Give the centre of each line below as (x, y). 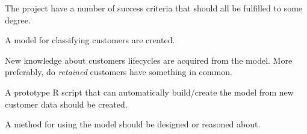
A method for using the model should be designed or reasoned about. (133, 124)
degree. (18, 20)
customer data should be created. (66, 104)
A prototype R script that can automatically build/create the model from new (149, 92)
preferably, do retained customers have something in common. (119, 72)
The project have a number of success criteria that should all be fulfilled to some (154, 8)
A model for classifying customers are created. (90, 40)
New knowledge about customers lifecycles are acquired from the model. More (149, 60)
